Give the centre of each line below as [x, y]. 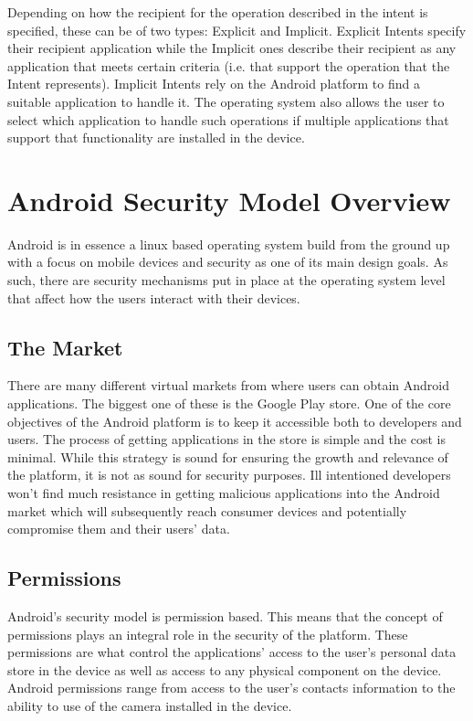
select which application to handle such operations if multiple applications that [228, 119]
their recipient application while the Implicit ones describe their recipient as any [232, 48]
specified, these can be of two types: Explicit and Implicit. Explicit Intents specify [237, 30]
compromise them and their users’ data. [119, 529]
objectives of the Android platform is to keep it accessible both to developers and [235, 421]
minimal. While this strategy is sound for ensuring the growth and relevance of [228, 456]
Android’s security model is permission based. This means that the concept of [225, 616]
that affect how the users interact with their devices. [154, 297]
